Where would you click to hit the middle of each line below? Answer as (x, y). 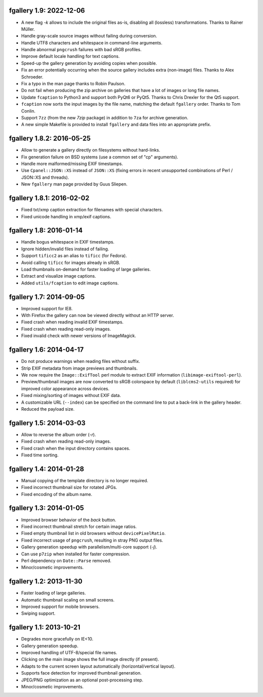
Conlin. (28, 111)
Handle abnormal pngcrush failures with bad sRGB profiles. (81, 50)
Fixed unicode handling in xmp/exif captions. (66, 216)
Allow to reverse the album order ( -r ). (58, 434)
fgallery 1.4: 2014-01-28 (47, 469)
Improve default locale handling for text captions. (70, 57)
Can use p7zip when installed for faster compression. (75, 554)
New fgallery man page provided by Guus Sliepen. (74, 184)
